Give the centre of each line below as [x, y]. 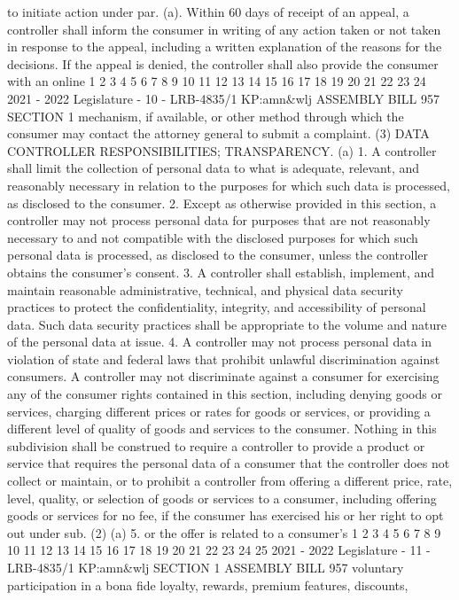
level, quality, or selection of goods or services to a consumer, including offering [222, 498]
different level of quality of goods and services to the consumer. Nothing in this [222, 429]
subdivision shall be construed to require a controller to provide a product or [216, 445]
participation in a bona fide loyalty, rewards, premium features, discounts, [208, 584]
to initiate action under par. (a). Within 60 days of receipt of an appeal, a [208, 12]
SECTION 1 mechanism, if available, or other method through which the [206, 116]
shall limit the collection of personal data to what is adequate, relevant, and [214, 168]
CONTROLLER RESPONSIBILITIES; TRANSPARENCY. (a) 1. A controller [222, 150]
